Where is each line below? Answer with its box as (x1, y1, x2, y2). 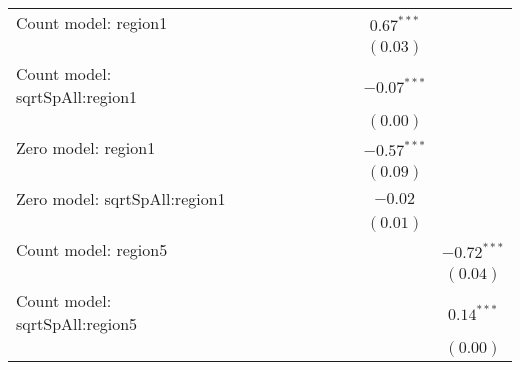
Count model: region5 (16, 238, 168, 261)
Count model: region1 (16, 11, 168, 34)
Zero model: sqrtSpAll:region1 (16, 187, 226, 210)
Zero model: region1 (16, 136, 156, 159)
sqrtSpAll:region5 (16, 312, 138, 335)
